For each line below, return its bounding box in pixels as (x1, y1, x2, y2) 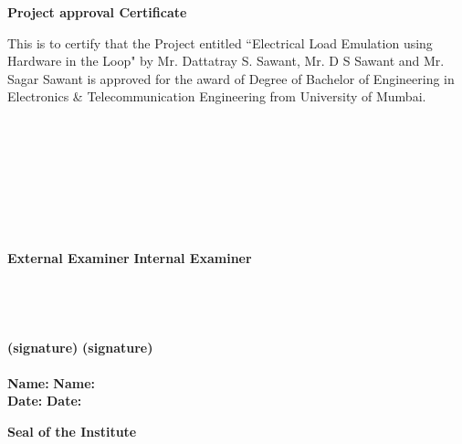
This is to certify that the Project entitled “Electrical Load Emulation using (7, 33, 433, 52)
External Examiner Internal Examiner (7, 248, 252, 267)
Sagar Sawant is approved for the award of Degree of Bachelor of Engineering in (7, 69, 455, 88)
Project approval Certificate (7, 3, 187, 21)
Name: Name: (7, 373, 96, 392)
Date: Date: (7, 391, 82, 410)
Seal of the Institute (7, 422, 137, 441)
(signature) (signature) (7, 337, 153, 356)
